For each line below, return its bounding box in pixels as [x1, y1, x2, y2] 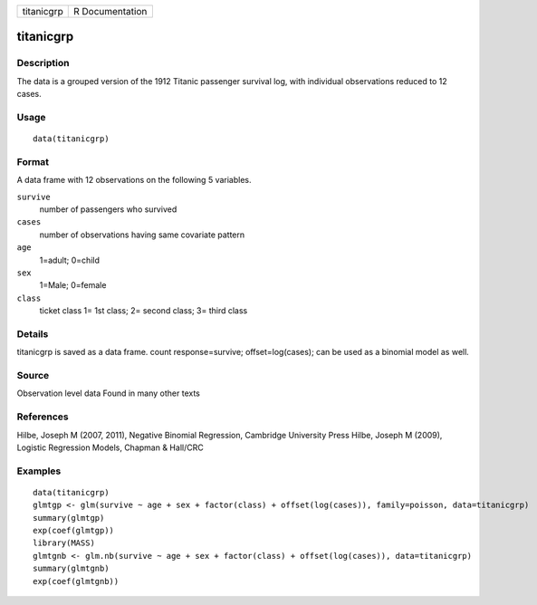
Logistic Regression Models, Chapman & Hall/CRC [16, 442, 204, 453]
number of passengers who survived [39, 204, 177, 215]
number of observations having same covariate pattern [39, 229, 245, 240]
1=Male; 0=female [39, 280, 107, 291]
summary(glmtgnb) [33, 563, 110, 574]
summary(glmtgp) [33, 513, 105, 523]
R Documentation [72, 5, 148, 17]
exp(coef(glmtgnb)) [33, 576, 120, 586]
